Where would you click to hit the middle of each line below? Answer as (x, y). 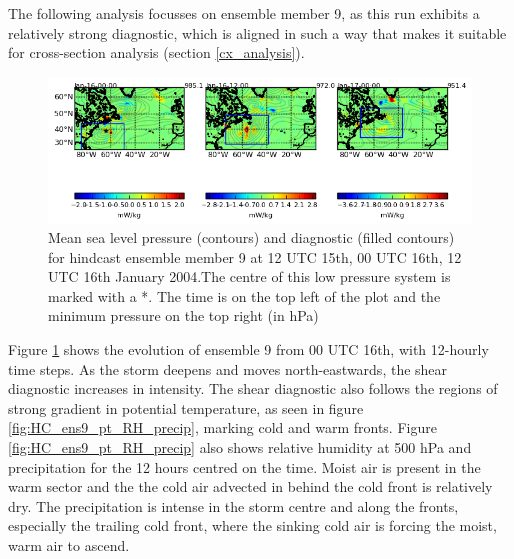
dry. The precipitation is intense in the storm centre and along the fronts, (233, 505)
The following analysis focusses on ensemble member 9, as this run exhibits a (244, 13)
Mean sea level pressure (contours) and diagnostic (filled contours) (251, 237)
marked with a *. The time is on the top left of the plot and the (244, 295)
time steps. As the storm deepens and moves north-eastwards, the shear (228, 368)
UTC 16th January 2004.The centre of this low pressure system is (249, 276)
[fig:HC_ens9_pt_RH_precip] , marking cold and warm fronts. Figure (222, 427)
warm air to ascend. (69, 545)
